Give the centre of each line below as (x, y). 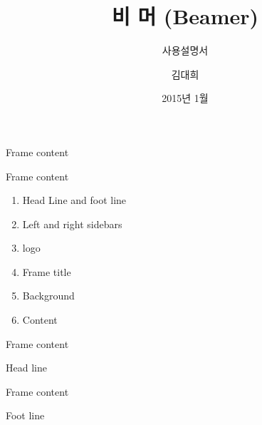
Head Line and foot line (74, 200)
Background (48, 296)
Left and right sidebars (72, 224)
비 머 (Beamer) (185, 16)
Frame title (47, 271)
